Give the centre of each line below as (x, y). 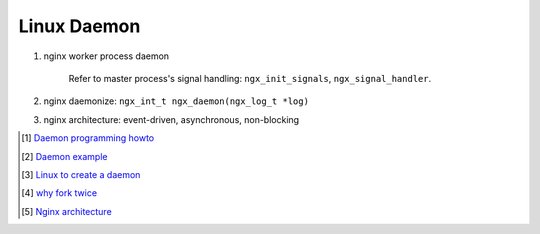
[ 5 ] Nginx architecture (66, 211)
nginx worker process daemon (106, 56)
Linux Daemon (79, 26)
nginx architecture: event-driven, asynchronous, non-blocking (171, 119)
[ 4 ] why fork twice (59, 193)
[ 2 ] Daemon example (64, 156)
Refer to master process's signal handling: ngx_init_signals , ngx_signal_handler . (250, 78)
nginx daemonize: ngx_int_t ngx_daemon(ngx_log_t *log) (176, 101)
